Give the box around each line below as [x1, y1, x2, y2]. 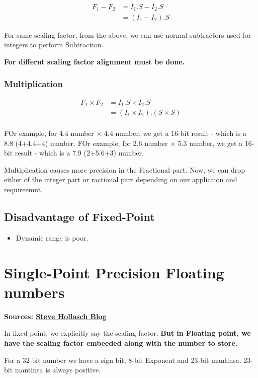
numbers [4, 281, 65, 302]
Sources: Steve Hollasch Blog [4, 311, 107, 321]
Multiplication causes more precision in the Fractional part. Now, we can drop [4, 164, 245, 175]
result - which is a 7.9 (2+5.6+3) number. [15, 147, 144, 158]
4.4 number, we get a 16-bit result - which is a [104, 128, 246, 138]
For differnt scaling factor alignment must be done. [4, 56, 185, 66]
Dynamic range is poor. [16, 232, 89, 243]
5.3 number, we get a [178, 137, 243, 148]
